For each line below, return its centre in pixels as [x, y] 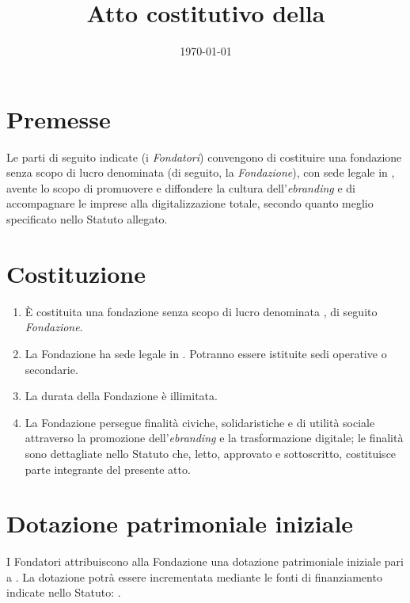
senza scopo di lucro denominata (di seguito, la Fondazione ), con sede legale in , [201, 172]
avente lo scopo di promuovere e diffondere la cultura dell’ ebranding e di [181, 187]
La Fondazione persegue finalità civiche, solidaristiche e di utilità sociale [200, 422]
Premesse [59, 118]
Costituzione [76, 273]
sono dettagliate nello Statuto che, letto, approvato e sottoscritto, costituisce [211, 453]
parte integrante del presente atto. [108, 469]
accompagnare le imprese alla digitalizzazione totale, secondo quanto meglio [190, 203]
